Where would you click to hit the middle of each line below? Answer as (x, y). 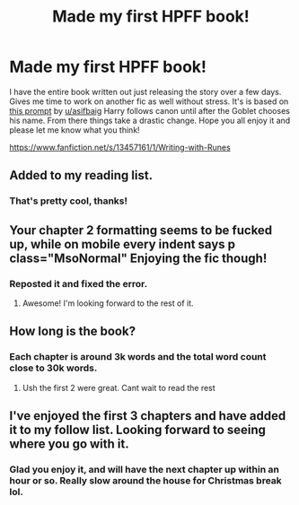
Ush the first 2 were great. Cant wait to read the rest (119, 387)
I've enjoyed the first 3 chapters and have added (148, 416)
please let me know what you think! (75, 130)
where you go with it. (69, 444)
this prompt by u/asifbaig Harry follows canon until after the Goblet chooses (149, 110)
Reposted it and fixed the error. (79, 283)
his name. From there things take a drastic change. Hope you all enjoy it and (150, 120)
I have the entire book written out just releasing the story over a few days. (145, 91)
